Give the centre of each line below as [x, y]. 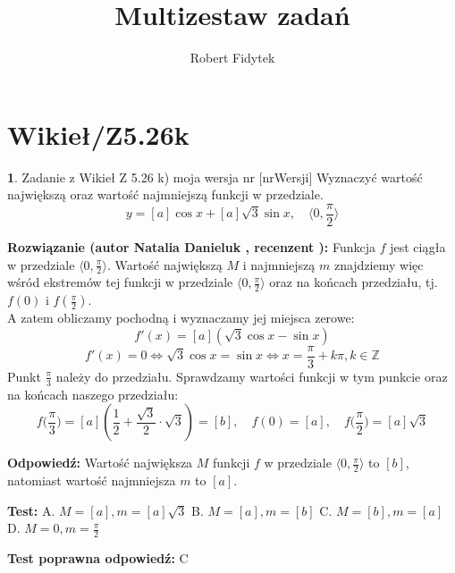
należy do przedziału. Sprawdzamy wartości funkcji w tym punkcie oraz [252, 376]
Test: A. [31, 510]
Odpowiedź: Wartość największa [100, 463]
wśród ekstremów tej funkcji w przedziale [120, 282]
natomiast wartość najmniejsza [92, 480]
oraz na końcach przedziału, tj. [354, 282]
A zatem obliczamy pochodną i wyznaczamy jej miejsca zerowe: [181, 318]
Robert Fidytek [232, 58]
